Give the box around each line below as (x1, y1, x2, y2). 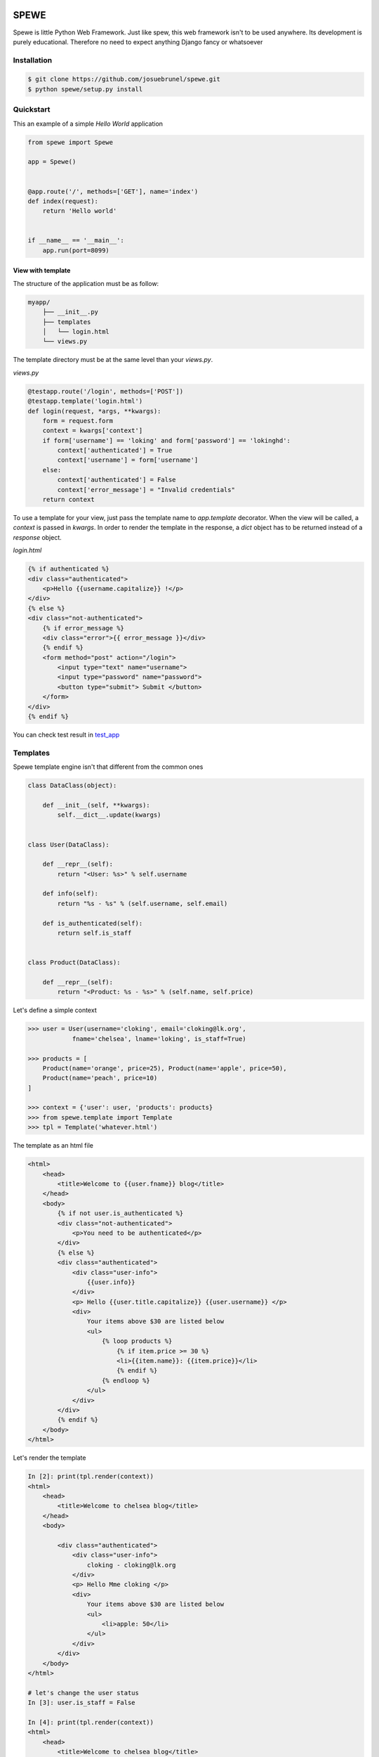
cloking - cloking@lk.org (86, 1561, 176, 1569)
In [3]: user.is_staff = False (27, 1699, 136, 1707)
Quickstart (13, 105, 51, 115)
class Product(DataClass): (27, 959, 121, 966)
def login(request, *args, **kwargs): (27, 407, 161, 415)
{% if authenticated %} (27, 565, 110, 573)
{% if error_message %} (42, 624, 124, 632)
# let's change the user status (27, 1689, 140, 1697)
